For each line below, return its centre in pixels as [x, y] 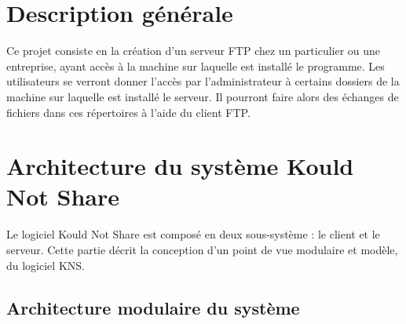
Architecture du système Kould [180, 166]
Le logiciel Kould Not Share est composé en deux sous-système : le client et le [193, 234]
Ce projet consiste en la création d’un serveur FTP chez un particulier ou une [194, 51]
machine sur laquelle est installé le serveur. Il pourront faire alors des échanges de [203, 96]
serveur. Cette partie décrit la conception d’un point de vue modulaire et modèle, [202, 249]
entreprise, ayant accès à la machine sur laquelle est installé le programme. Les [196, 66]
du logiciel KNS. [46, 265]
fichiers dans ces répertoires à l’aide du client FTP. [128, 112]
